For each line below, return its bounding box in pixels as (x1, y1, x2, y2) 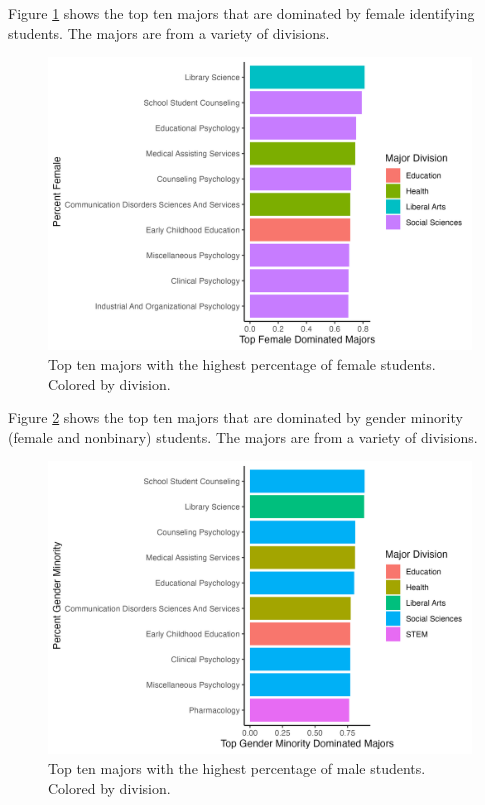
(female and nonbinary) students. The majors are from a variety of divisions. (8, 426, 478, 447)
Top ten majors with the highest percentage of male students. (48, 758, 426, 779)
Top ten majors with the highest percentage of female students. (48, 353, 436, 374)
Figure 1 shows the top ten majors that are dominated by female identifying (8, 3, 475, 23)
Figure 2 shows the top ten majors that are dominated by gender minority (8, 407, 463, 428)
